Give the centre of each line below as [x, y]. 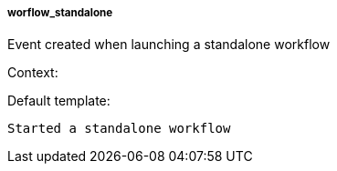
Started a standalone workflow [119, 129]
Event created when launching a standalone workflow [169, 45]
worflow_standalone [60, 13]
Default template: [59, 101]
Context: [33, 73]
